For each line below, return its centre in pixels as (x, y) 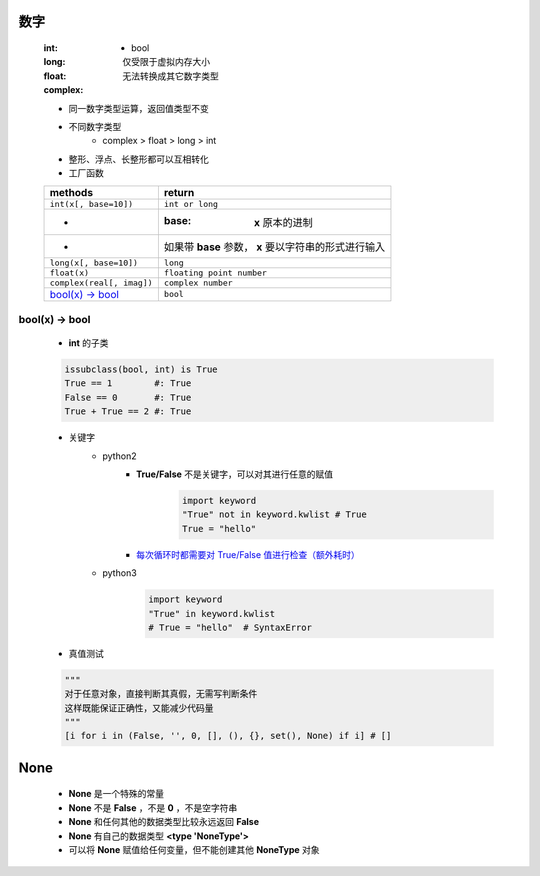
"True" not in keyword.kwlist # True (274, 514)
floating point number (215, 272)
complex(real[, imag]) (101, 282)
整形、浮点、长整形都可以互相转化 (138, 159)
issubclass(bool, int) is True (141, 369)
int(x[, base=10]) (91, 203)
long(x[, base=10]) (94, 262)
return (179, 192)
